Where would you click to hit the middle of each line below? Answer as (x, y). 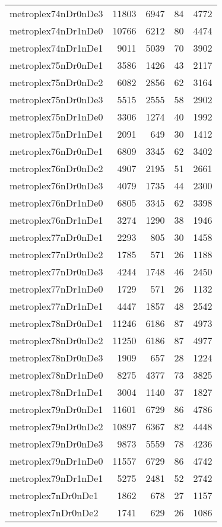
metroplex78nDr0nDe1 (56, 323)
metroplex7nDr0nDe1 (54, 495)
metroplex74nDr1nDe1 (56, 48)
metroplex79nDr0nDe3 (56, 444)
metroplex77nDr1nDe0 (56, 289)
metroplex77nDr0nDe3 (56, 272)
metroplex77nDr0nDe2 (56, 254)
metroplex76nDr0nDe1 (56, 151)
